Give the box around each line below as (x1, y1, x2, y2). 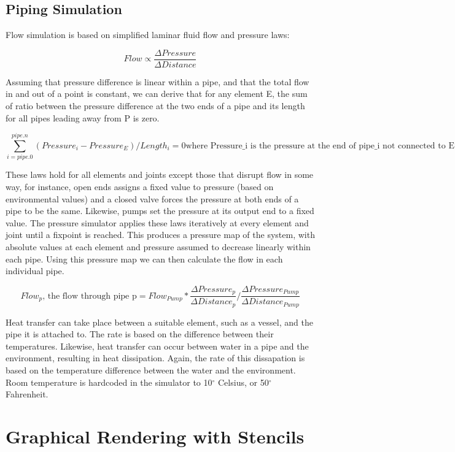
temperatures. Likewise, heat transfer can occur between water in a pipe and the (6, 339, 309, 352)
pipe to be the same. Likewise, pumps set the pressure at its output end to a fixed (6, 204, 314, 217)
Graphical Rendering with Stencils (6, 423, 305, 448)
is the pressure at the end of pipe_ (250, 142, 378, 151)
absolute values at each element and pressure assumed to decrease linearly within (6, 240, 311, 253)
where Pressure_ (185, 142, 246, 151)
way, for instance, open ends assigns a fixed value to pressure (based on (6, 180, 274, 193)
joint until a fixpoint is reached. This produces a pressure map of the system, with (6, 228, 315, 241)
